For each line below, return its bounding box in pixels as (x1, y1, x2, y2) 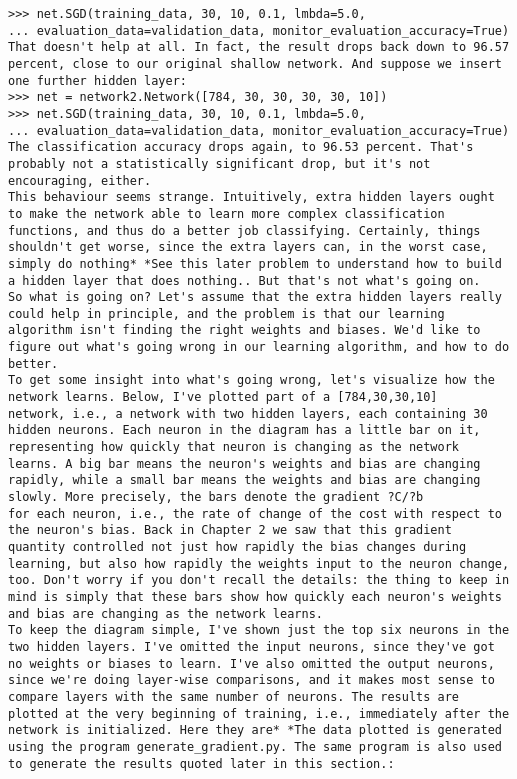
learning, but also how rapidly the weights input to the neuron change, (8, 556, 510, 571)
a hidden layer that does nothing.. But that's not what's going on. (8, 273, 481, 288)
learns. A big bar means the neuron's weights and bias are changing (8, 456, 481, 471)
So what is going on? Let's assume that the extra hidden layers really (8, 290, 502, 305)
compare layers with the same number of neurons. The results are (8, 689, 460, 704)
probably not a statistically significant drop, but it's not (8, 156, 431, 171)
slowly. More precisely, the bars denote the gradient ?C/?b (8, 490, 424, 505)
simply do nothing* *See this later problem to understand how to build (8, 256, 502, 271)
